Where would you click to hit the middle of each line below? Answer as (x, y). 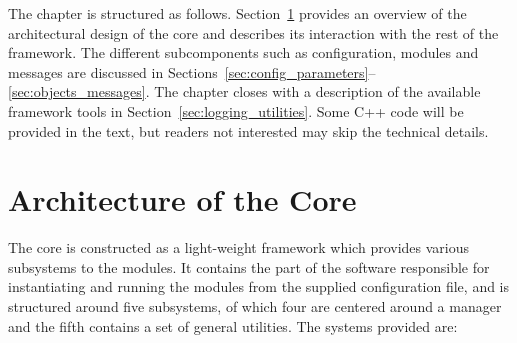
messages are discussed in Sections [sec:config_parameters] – (192, 71)
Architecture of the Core (182, 199)
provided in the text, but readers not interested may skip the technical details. (248, 130)
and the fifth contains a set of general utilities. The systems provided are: (233, 325)
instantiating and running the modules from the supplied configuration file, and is (259, 286)
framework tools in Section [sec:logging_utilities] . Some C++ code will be (236, 110)
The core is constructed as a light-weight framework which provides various (239, 247)
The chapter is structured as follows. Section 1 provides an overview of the (237, 13)
